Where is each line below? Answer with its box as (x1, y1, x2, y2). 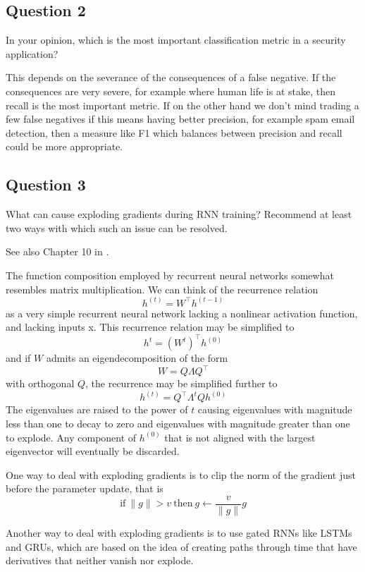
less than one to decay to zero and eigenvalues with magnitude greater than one (6, 415, 350, 430)
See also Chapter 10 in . (6, 244, 109, 259)
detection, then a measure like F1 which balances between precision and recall (6, 125, 342, 140)
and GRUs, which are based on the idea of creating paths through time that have (6, 539, 357, 554)
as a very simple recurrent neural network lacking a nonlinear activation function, (6, 305, 358, 320)
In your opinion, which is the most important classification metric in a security (6, 32, 346, 47)
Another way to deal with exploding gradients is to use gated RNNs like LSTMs (6, 525, 352, 540)
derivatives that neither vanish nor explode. (6, 553, 194, 568)
